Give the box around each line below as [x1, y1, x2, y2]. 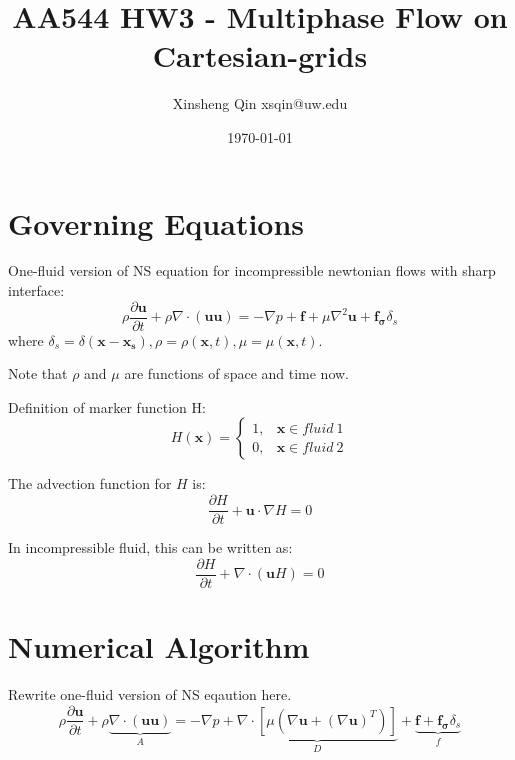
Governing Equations [8, 202, 305, 243]
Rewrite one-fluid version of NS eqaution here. [8, 683, 292, 704]
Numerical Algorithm [8, 625, 310, 666]
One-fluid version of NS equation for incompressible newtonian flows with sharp [8, 260, 496, 281]
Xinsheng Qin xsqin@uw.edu [172, 93, 348, 114]
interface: [8, 280, 65, 301]
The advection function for [8, 473, 172, 494]
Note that [8, 363, 68, 384]
